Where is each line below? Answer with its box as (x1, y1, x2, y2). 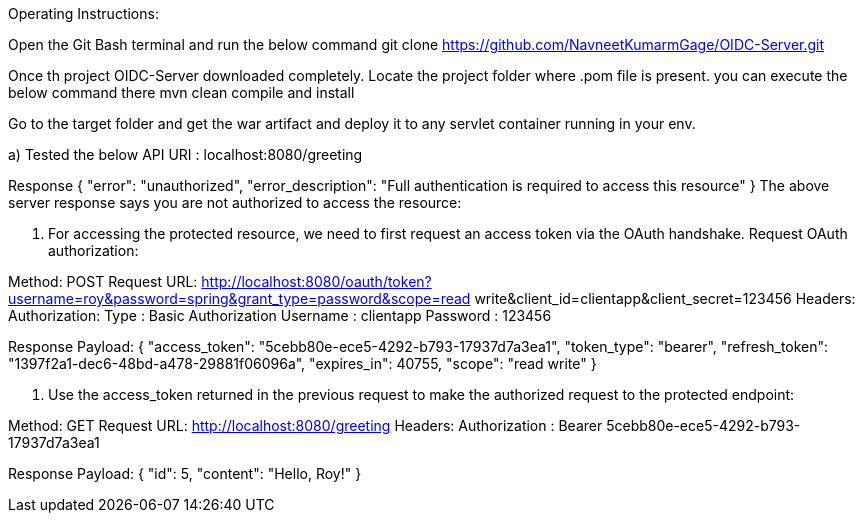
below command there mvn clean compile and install (8, 84, 355, 101)
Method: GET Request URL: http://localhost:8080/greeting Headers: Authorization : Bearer (8, 417, 603, 434)
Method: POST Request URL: (8, 273, 198, 290)
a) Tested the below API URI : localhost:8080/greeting (8, 146, 363, 163)
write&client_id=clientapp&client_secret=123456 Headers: (474, 290, 856, 307)
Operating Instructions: (8, 5, 159, 22)
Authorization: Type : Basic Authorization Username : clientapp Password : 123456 (8, 307, 552, 324)
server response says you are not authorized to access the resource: (8, 194, 462, 211)
